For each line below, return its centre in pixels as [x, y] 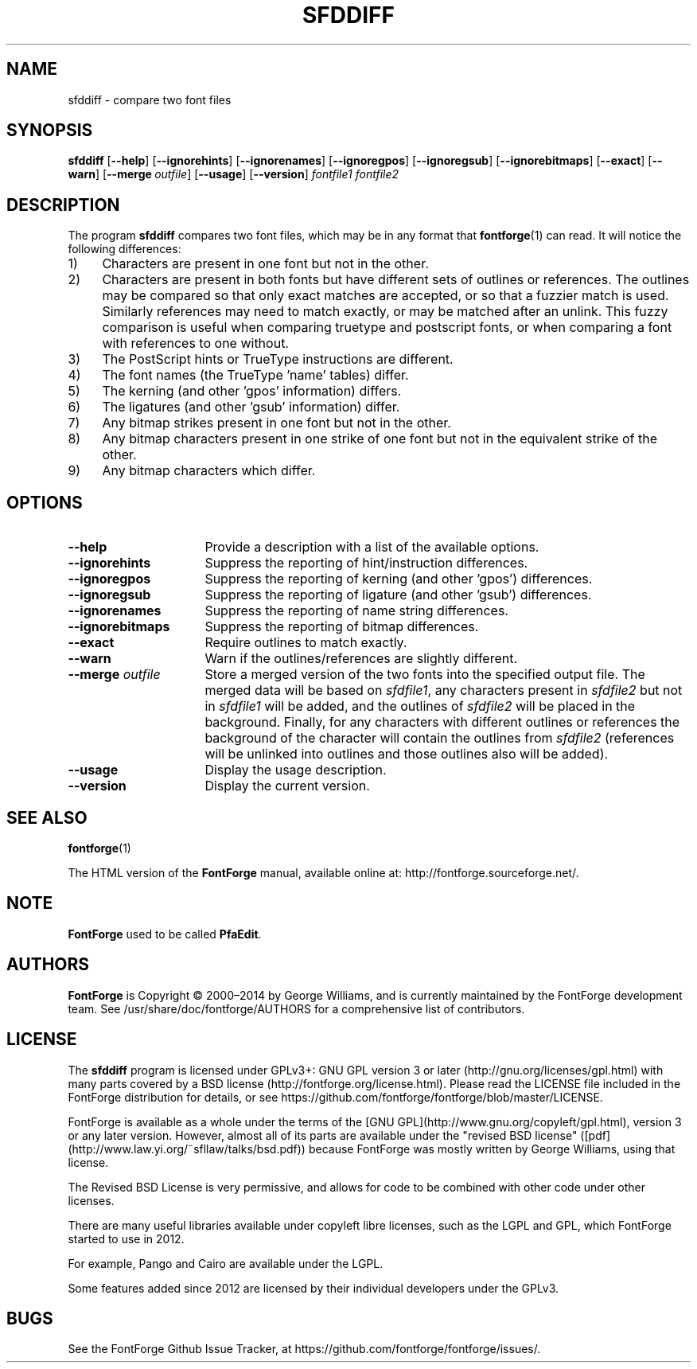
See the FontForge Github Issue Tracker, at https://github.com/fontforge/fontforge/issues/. [304, 1349]
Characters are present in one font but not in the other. [265, 264]
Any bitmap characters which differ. [209, 471]
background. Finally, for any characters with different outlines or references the [442, 722]
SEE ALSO [47, 817]
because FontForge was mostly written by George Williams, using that [492, 1149]
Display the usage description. [296, 770]
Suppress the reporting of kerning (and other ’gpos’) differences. [399, 579]
